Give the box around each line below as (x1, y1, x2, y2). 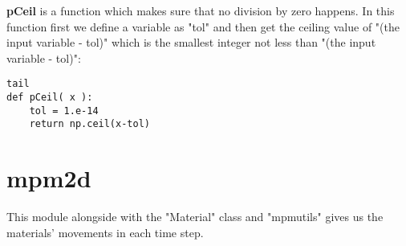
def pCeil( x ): (6, 92, 93, 104)
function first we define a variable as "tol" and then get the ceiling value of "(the (6, 18, 400, 35)
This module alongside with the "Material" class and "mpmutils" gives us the (6, 208, 384, 225)
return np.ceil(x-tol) (29, 118, 150, 130)
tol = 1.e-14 (29, 105, 99, 117)
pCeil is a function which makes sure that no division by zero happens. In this (6, 2, 395, 18)
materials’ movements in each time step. (6, 223, 204, 240)
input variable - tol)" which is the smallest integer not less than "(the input (6, 34, 376, 51)
